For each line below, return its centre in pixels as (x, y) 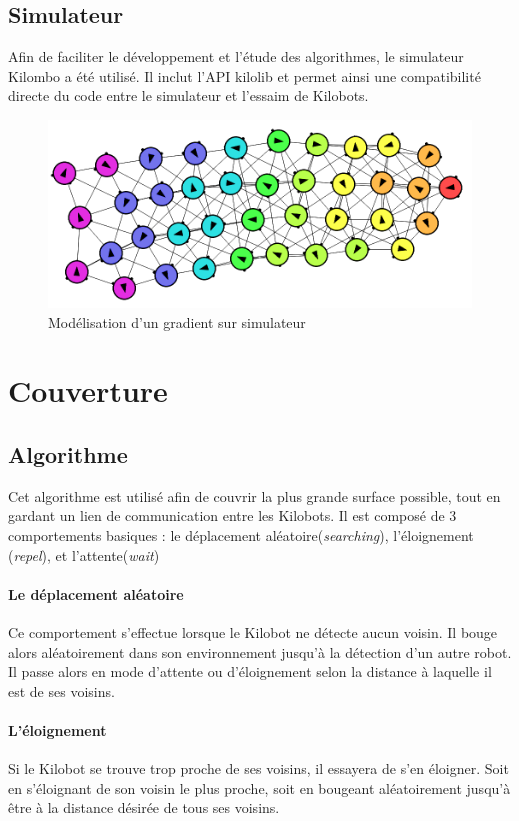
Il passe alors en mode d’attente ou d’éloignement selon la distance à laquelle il (250, 671)
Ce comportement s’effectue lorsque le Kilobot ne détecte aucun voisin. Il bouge (253, 631)
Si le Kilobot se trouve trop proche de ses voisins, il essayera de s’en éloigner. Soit (258, 768)
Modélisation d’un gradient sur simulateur (177, 321)
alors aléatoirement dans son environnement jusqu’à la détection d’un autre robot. (260, 651)
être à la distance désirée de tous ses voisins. (144, 807)
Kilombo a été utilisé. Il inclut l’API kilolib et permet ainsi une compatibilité (244, 75)
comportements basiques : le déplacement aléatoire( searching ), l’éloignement (241, 535)
